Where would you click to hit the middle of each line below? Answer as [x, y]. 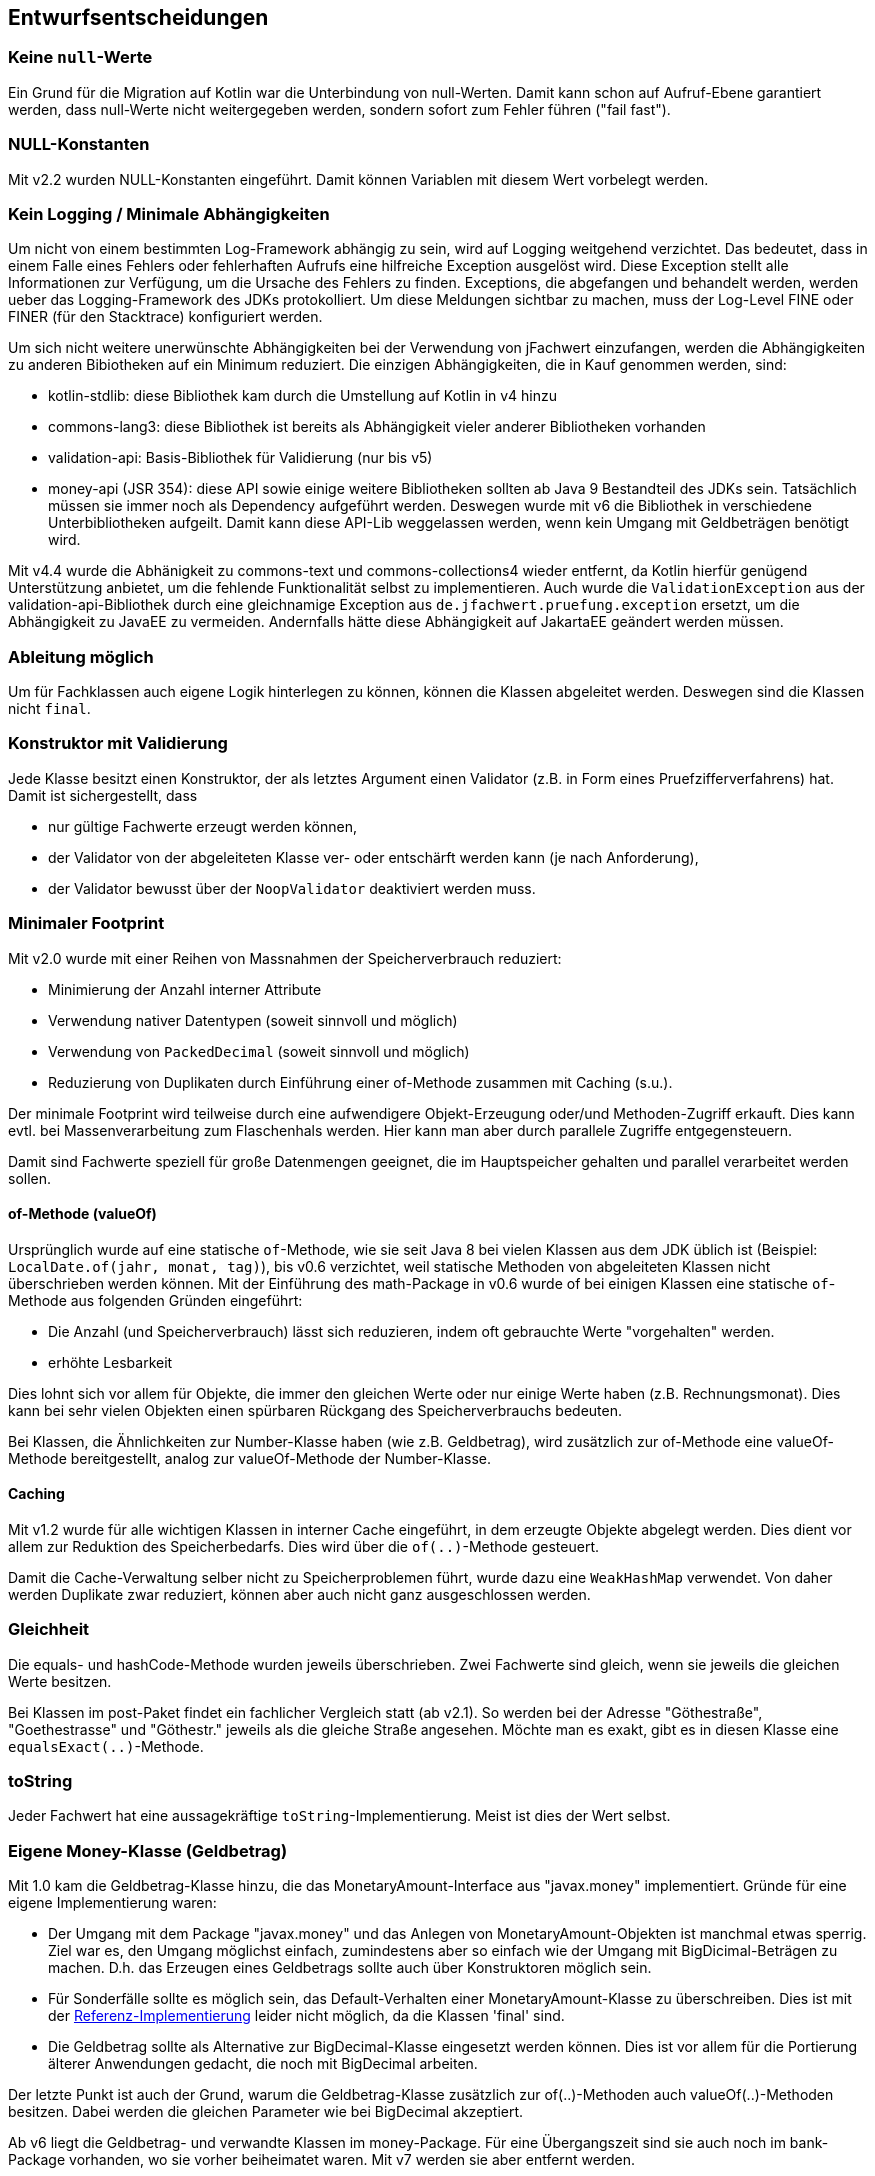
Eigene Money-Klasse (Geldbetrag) [148, 1850]
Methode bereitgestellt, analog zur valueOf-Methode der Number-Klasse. [250, 1458]
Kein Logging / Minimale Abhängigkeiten [169, 213]
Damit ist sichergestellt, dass [103, 795]
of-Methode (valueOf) [82, 1214]
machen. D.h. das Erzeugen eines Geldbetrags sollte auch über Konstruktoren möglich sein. [350, 1968]
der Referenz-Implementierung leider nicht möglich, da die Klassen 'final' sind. [306, 2016]
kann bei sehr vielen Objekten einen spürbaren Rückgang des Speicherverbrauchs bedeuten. [315, 1410]
